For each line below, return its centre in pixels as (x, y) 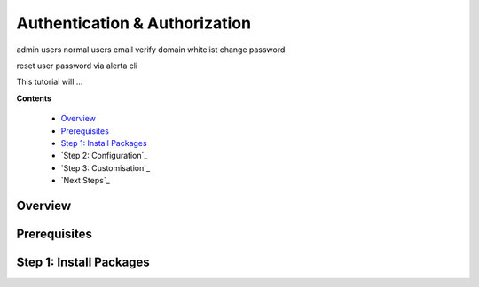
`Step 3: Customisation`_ (106, 167)
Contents (34, 98)
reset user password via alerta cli (77, 66)
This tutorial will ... (50, 82)
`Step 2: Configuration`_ (104, 156)
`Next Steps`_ (85, 181)
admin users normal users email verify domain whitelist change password (151, 50)
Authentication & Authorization (134, 23)
